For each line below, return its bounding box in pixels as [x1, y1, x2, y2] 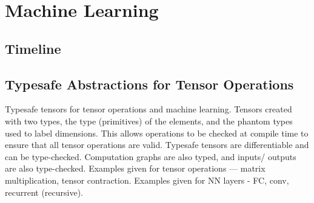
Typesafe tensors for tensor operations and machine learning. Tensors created [5, 103, 292, 115]
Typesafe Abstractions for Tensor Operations [5, 74, 294, 93]
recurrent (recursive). [5, 185, 83, 198]
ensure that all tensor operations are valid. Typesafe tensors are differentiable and [5, 138, 309, 151]
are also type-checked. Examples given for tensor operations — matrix [5, 162, 266, 175]
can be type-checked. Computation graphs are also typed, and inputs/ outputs [5, 150, 296, 163]
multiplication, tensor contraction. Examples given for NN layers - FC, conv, [5, 173, 289, 186]
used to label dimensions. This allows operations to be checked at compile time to [5, 126, 309, 139]
